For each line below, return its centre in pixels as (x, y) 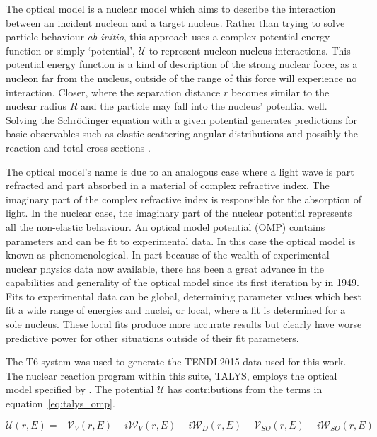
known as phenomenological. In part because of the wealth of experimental (168, 255)
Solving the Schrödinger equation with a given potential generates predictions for (182, 119)
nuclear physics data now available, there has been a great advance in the (165, 268)
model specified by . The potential (80, 389)
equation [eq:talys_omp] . (60, 403)
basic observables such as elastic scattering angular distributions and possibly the (182, 134)
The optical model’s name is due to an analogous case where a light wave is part (180, 171)
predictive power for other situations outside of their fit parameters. (152, 337)
